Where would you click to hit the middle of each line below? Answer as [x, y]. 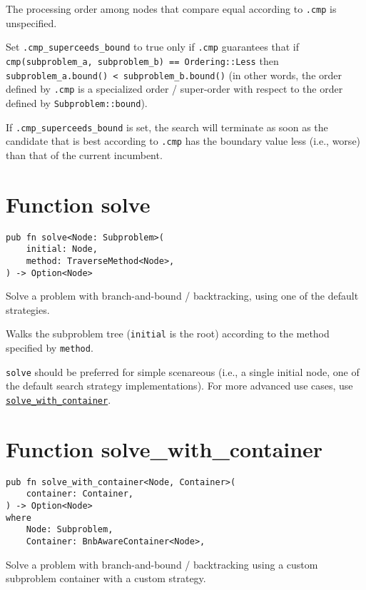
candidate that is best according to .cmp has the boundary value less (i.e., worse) [183, 141]
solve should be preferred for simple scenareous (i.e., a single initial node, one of [183, 371]
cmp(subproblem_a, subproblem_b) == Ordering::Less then [142, 60]
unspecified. [31, 22]
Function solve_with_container [164, 448]
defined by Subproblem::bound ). [77, 102]
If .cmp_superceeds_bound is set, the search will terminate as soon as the [167, 127]
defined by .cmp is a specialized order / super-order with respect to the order [174, 89]
